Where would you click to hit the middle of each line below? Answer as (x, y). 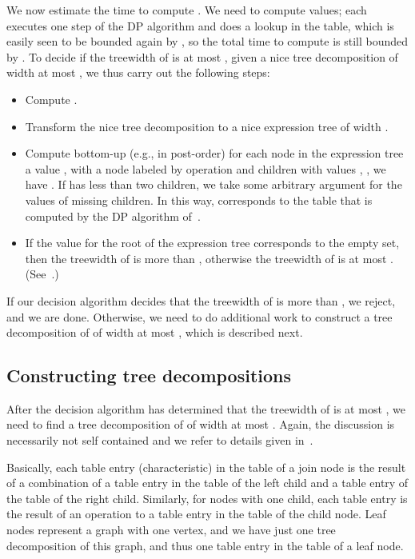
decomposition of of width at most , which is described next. (155, 332)
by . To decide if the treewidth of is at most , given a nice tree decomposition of (202, 56)
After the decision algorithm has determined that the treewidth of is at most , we (206, 408)
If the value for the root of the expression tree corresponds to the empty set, (212, 243)
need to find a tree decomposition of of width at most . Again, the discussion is (201, 424)
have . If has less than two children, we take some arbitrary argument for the (213, 184)
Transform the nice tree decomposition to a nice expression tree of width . (207, 126)
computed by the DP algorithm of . (113, 216)
